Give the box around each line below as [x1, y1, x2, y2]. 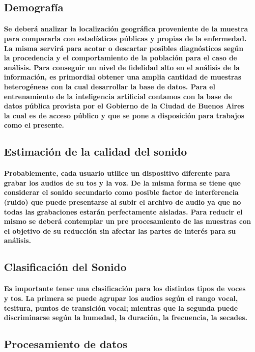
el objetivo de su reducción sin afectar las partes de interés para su [4, 225, 236, 236]
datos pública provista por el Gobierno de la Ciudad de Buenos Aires [4, 101, 244, 111]
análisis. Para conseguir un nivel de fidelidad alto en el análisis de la [4, 62, 240, 72]
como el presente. [4, 120, 64, 130]
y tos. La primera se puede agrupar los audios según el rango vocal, [4, 293, 238, 303]
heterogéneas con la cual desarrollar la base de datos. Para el [4, 81, 215, 91]
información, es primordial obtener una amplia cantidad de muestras [4, 72, 242, 82]
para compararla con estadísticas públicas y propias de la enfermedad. [4, 33, 247, 43]
